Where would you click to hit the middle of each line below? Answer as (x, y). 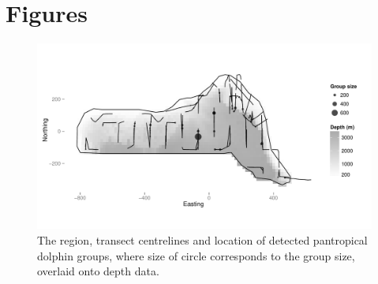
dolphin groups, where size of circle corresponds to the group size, (196, 255)
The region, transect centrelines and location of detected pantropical (202, 239)
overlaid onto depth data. (98, 271)
